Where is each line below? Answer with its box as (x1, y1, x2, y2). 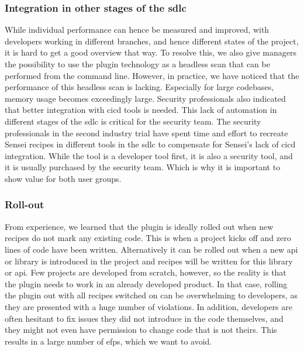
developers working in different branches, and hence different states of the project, (5, 35, 299, 47)
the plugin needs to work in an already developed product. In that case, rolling (5, 277, 288, 290)
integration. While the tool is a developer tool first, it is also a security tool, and (5, 149, 293, 161)
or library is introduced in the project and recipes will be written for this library (5, 254, 293, 267)
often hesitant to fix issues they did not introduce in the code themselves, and (5, 312, 284, 324)
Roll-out (5, 197, 44, 212)
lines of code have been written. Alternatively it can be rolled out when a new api (5, 243, 298, 255)
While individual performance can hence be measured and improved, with (5, 23, 270, 36)
